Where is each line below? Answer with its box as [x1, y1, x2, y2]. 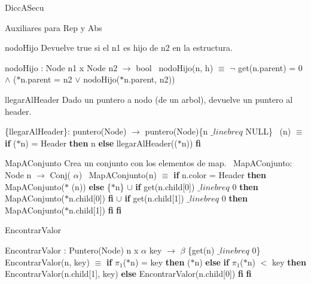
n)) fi [181, 136, 201, 149]
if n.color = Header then [173, 168, 266, 181]
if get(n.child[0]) [135, 180, 195, 193]
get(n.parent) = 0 [238, 61, 303, 74]
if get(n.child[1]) [124, 192, 184, 204]
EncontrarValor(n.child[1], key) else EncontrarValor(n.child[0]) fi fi [5, 267, 252, 280]
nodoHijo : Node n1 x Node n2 [5, 61, 118, 74]
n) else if [194, 255, 229, 268]
